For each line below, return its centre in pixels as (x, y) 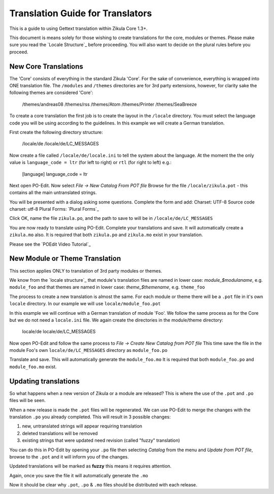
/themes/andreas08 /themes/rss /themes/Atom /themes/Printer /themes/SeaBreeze (110, 104)
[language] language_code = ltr (55, 174)
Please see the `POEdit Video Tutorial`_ (50, 244)
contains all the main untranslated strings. (53, 192)
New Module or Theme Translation (65, 259)
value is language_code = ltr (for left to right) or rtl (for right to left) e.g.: (91, 162)
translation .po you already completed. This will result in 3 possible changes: (90, 417)
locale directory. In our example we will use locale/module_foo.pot (85, 304)
